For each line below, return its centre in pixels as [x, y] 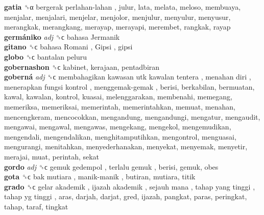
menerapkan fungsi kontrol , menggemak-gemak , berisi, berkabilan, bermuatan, [129, 86]
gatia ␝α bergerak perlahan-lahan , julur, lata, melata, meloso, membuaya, [123, 7]
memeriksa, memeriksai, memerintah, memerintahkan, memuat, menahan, [120, 106]
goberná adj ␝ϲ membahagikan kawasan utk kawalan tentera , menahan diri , [128, 77]
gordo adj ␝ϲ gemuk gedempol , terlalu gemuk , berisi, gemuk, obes [111, 166]
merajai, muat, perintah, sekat [52, 156]
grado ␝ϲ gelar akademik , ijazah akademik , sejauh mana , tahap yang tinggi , [130, 186]
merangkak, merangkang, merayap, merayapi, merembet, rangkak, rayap [117, 27]
